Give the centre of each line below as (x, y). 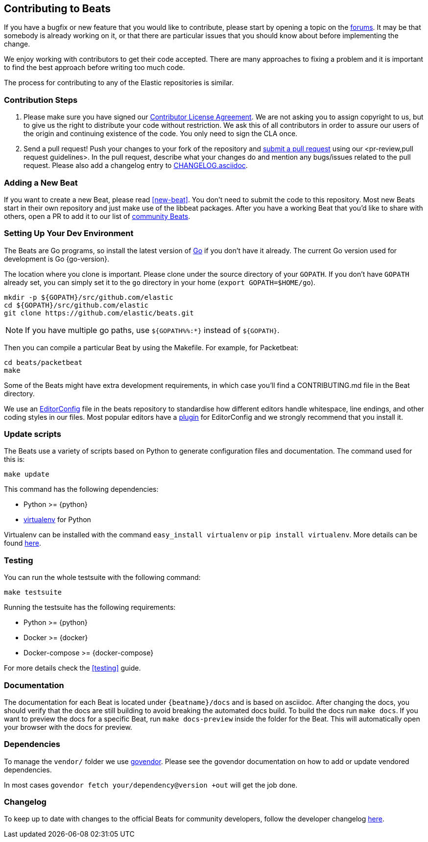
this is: (14, 459)
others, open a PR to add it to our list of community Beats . (97, 216)
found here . (23, 543)
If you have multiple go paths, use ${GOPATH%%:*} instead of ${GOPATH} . (152, 330)
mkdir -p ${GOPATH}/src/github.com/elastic (89, 297)
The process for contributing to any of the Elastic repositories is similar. (119, 83)
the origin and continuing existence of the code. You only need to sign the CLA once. (161, 134)
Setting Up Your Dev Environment (69, 233)
